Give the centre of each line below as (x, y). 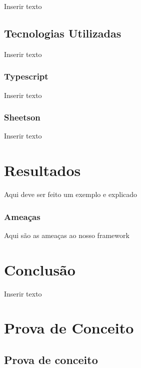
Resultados (42, 170)
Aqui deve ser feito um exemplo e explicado (71, 194)
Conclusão (40, 269)
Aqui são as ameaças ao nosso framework (67, 235)
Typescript (26, 76)
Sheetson (22, 117)
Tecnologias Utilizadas (63, 33)
